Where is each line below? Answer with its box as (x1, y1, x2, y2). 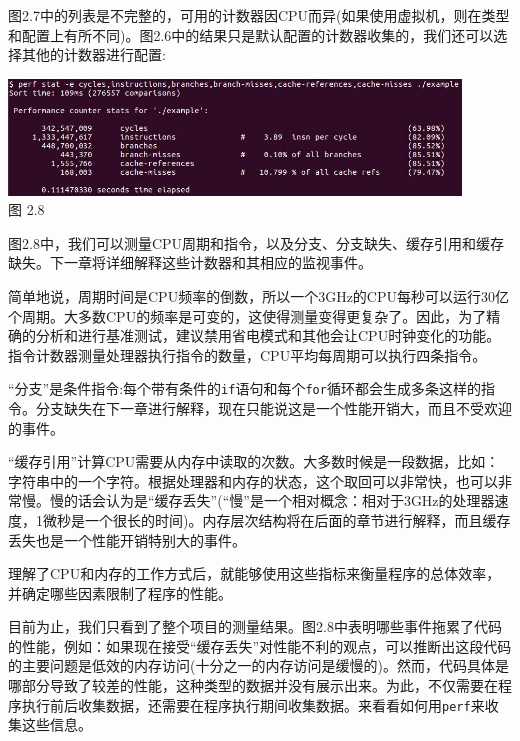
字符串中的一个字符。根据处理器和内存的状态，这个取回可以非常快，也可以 (8, 470, 498, 491)
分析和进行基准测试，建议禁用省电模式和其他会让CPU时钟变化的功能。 (35, 325, 501, 346)
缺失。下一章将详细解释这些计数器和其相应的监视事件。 (8, 252, 372, 273)
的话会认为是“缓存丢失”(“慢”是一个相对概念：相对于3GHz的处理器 (63, 490, 495, 511)
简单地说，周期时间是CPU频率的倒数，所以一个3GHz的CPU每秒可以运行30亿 (8, 285, 509, 306)
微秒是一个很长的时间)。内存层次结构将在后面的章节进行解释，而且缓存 (42, 509, 511, 530)
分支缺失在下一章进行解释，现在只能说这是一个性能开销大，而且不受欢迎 (35, 397, 512, 418)
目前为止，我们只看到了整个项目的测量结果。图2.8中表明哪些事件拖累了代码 (8, 616, 502, 637)
